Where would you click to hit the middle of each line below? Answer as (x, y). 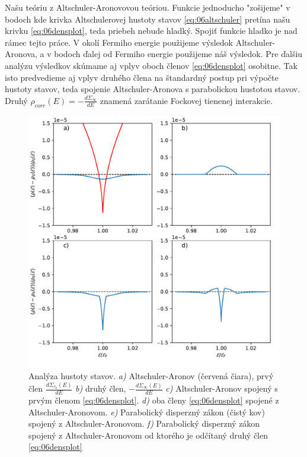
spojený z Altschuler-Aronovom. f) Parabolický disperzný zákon (144, 423)
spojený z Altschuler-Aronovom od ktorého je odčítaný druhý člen (148, 435)
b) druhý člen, (101, 388)
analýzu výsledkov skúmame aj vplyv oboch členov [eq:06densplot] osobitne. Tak (151, 65)
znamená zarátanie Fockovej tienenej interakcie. (186, 100)
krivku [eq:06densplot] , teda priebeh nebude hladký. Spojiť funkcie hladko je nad (151, 31)
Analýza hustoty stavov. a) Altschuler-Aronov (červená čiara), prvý (151, 376)
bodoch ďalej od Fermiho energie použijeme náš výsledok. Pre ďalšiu (178, 54)
